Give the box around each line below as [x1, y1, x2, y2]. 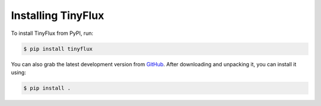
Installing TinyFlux [11, 9, 104, 22]
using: [11, 69, 26, 76]
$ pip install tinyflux [23, 45, 93, 52]
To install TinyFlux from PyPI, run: [11, 30, 93, 37]
